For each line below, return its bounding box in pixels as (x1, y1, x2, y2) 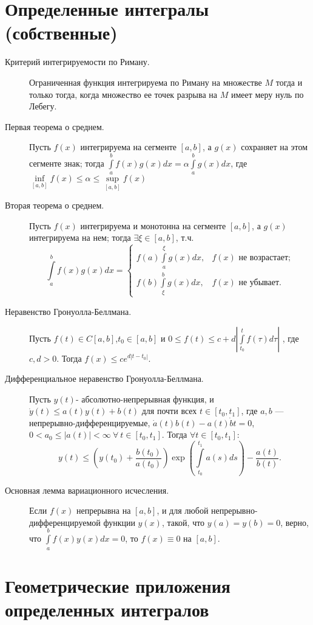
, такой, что (161, 516, 205, 528)
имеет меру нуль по (231, 88, 304, 100)
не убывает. (238, 278, 281, 288)
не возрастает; (238, 254, 291, 263)
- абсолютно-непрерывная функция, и (75, 392, 214, 405)
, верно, (280, 516, 309, 528)
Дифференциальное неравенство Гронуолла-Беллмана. (5, 372, 204, 385)
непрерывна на (76, 504, 131, 517)
